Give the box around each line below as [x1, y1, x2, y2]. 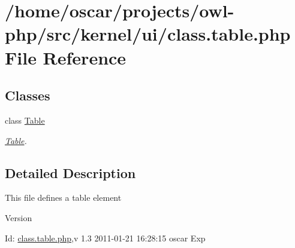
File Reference [5, 45, 127, 69]
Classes [5, 86, 50, 105]
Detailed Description [5, 163, 136, 182]
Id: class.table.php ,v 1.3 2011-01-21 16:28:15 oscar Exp [5, 231, 206, 244]
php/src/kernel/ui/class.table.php [5, 22, 291, 46]
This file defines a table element [5, 191, 122, 204]
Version [5, 211, 32, 223]
